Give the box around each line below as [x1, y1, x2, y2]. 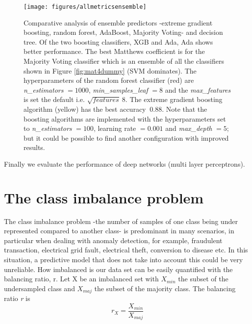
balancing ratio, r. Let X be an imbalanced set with [4, 274, 159, 284]
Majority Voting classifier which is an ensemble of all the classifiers [24, 56, 224, 66]
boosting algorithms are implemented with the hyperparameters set [24, 113, 226, 124]
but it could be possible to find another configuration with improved [24, 132, 229, 143]
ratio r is [4, 293, 30, 303]
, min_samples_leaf [88, 84, 148, 95]
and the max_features [165, 84, 231, 95]
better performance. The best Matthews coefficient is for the [24, 46, 205, 56]
